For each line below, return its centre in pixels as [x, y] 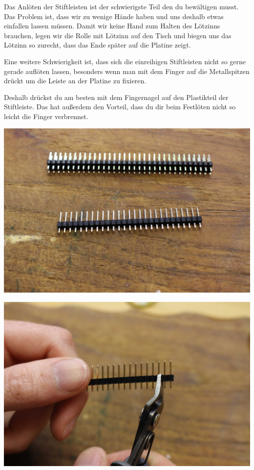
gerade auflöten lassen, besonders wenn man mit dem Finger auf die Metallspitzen [127, 71]
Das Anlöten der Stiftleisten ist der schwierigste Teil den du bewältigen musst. [121, 6]
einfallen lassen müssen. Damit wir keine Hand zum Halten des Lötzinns [112, 26]
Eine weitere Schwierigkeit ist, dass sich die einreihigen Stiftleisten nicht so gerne [125, 61]
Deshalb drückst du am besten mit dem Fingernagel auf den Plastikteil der [116, 97]
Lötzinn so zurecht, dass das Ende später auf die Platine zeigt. [97, 45]
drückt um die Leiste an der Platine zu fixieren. [75, 81]
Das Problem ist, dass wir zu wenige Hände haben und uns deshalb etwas [114, 16]
